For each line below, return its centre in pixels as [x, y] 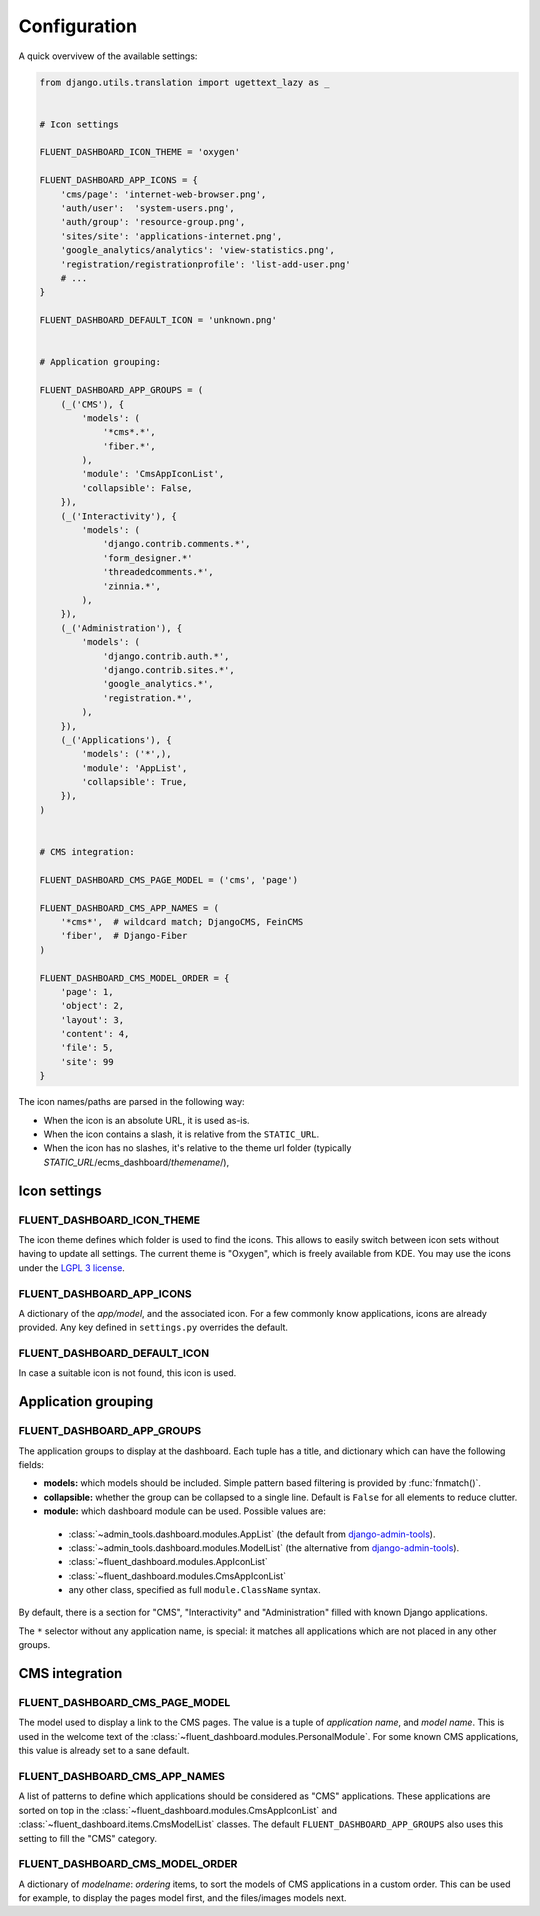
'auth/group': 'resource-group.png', [153, 222]
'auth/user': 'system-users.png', [147, 208]
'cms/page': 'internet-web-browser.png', [163, 194]
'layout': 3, [92, 1019]
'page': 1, [87, 991]
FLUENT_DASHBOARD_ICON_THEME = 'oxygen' [139, 152]
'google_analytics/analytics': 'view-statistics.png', [197, 250]
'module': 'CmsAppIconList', [153, 474]
